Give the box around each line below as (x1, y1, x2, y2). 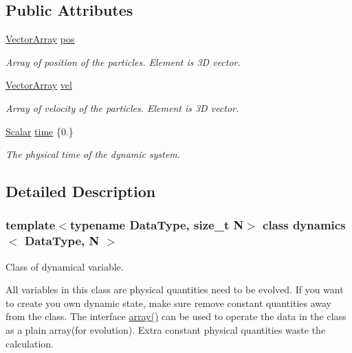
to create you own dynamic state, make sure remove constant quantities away (5, 295, 332, 310)
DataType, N (24, 232, 100, 249)
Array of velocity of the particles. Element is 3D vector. (5, 100, 239, 115)
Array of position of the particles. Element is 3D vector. (5, 54, 241, 69)
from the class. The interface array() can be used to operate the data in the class (5, 309, 346, 323)
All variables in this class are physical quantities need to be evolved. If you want (5, 282, 344, 297)
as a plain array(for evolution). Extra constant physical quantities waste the (5, 323, 326, 337)
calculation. (5, 336, 54, 350)
